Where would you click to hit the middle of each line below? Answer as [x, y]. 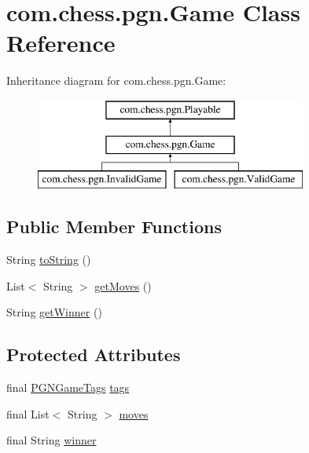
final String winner [51, 440]
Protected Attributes [94, 354]
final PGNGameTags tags [68, 387]
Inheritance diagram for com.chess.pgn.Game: [116, 80]
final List [28, 413]
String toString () [49, 259]
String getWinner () [54, 312]
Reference [61, 43]
